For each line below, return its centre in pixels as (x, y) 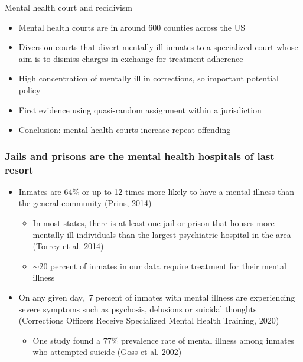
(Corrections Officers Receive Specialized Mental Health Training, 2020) (149, 320)
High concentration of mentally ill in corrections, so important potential (149, 78)
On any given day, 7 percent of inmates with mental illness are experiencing (157, 297)
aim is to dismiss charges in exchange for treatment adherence (131, 58)
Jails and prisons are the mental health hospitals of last (140, 156)
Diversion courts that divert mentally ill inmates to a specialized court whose (158, 47)
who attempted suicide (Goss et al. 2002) (107, 352)
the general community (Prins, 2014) (85, 203)
